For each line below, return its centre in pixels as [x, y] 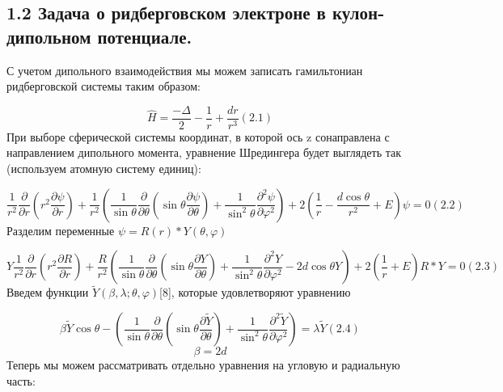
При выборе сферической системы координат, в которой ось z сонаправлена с [198, 136]
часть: [21, 380]
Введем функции [48, 292]
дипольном [49, 36]
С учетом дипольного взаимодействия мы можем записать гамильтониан [185, 70]
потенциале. [145, 36]
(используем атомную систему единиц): [104, 169]
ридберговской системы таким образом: [104, 86]
